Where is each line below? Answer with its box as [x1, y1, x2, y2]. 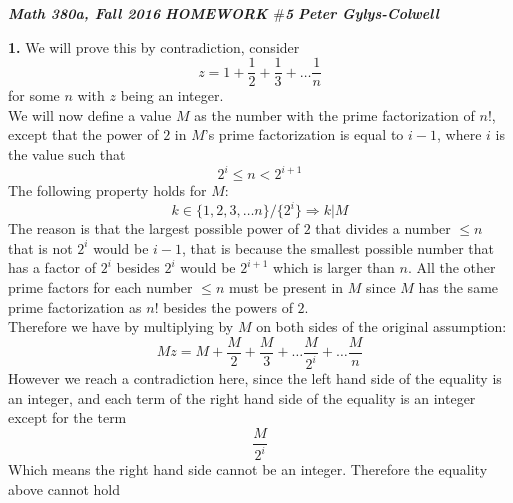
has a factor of [8, 257, 97, 278]
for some [8, 85, 60, 106]
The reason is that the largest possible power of [8, 218, 299, 239]
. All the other [407, 257, 496, 278]
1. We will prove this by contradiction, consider [8, 36, 300, 57]
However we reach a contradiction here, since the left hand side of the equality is [8, 368, 502, 389]
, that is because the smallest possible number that [182, 237, 494, 258]
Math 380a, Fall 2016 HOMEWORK [8, 3, 268, 23]
